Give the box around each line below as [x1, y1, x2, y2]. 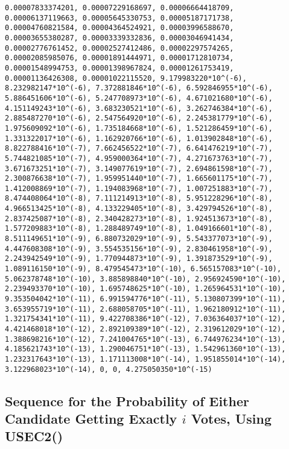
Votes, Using [191, 409, 272, 428]
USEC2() [5, 427, 63, 445]
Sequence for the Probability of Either [5, 391, 249, 410]
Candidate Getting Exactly [5, 409, 177, 428]
